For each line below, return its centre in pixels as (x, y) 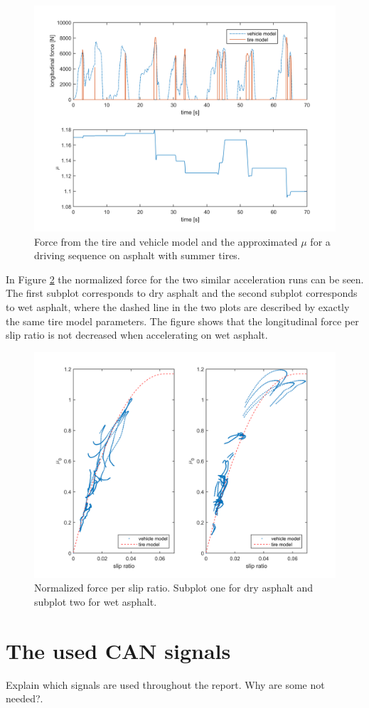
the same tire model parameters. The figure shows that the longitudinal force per (182, 321)
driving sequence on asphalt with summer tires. (137, 255)
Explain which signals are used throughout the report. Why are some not (165, 684)
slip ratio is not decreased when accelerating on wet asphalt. (137, 335)
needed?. (25, 698)
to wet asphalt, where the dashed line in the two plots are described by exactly (178, 306)
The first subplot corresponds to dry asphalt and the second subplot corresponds (182, 293)
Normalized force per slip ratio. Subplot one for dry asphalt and (174, 588)
